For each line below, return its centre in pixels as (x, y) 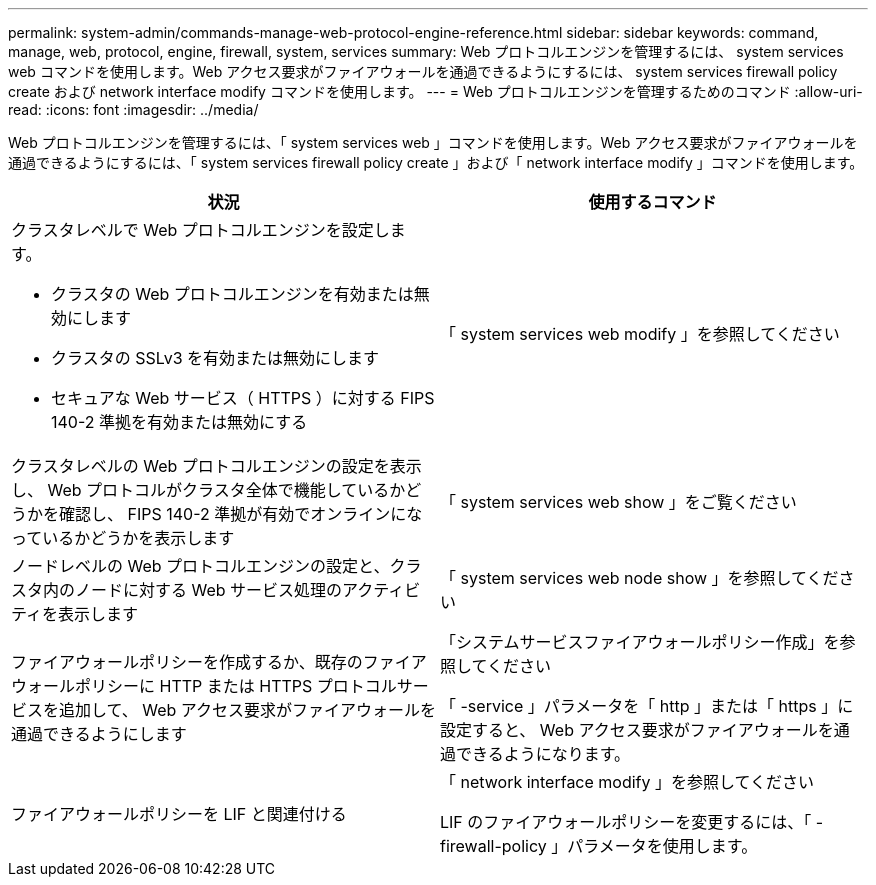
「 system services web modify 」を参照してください (640, 334)
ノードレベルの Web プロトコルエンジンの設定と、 (200, 566)
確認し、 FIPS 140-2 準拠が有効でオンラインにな (241, 514)
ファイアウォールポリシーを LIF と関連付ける (179, 814)
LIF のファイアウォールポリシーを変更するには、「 (626, 822)
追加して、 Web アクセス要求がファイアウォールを (247, 710)
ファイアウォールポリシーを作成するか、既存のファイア (219, 662)
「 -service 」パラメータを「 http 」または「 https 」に (647, 706)
